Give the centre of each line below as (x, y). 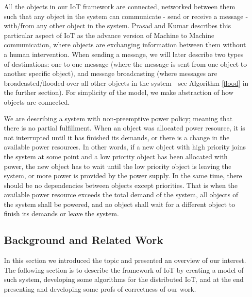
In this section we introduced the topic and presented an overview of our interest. (125, 260)
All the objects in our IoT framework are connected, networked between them (120, 6)
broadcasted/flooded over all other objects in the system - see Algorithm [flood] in (126, 83)
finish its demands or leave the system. (61, 213)
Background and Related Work (84, 240)
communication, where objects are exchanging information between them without (125, 45)
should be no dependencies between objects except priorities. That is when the (121, 185)
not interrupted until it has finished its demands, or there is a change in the (117, 137)
